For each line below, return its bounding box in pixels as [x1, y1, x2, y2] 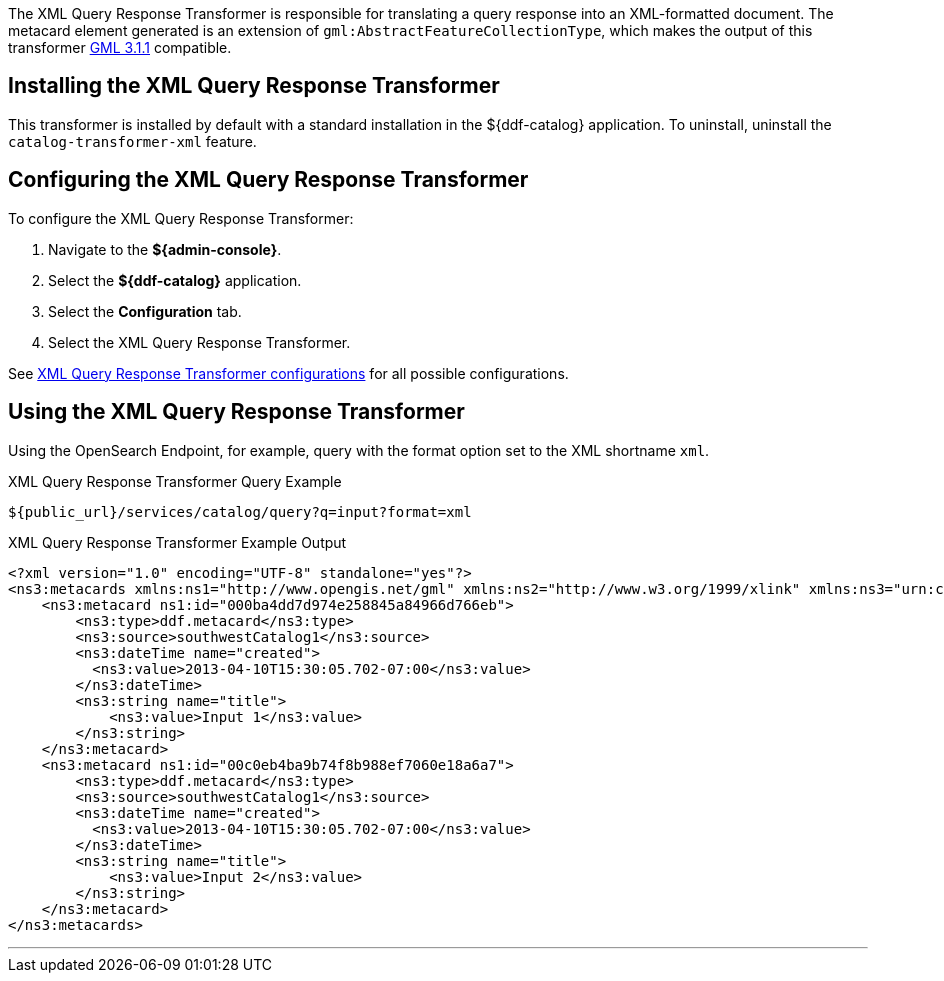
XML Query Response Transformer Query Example [8, 472, 342, 490]
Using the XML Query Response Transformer [8, 399, 465, 425]
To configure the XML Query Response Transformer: [8, 209, 354, 227]
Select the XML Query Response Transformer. [48, 333, 351, 351]
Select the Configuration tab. [48, 302, 242, 320]
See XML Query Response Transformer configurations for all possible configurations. [8, 364, 569, 382]
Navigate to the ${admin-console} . [48, 240, 282, 258]
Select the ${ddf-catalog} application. [48, 271, 302, 289]
